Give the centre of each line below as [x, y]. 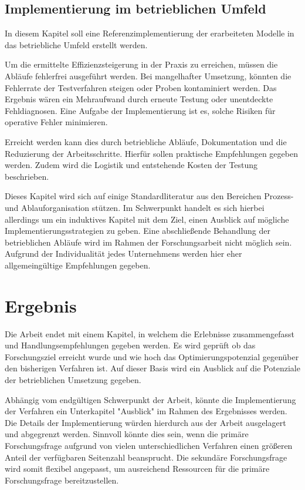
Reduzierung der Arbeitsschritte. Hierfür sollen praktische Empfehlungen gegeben [151, 153]
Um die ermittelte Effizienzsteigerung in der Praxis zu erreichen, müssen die [141, 64]
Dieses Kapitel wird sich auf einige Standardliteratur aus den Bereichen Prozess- [149, 196]
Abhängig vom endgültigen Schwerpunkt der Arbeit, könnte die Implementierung [150, 399]
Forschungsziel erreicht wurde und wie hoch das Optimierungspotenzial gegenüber [152, 356]
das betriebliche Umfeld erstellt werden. [76, 44]
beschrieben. [27, 176]
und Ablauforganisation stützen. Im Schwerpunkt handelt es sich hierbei [135, 207]
